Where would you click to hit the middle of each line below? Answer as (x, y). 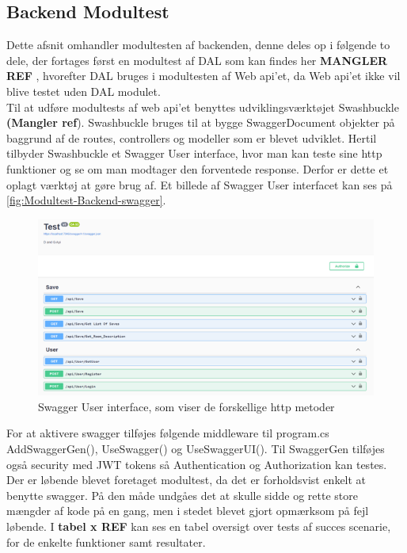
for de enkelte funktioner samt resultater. (106, 542)
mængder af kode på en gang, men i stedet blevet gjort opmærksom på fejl (188, 511)
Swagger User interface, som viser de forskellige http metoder (186, 406)
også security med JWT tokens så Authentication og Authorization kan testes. (197, 464)
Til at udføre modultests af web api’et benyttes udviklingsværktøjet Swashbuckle (203, 107)
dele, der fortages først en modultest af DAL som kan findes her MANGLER (197, 60)
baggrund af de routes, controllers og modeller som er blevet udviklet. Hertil (192, 137)
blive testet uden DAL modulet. (84, 91)
